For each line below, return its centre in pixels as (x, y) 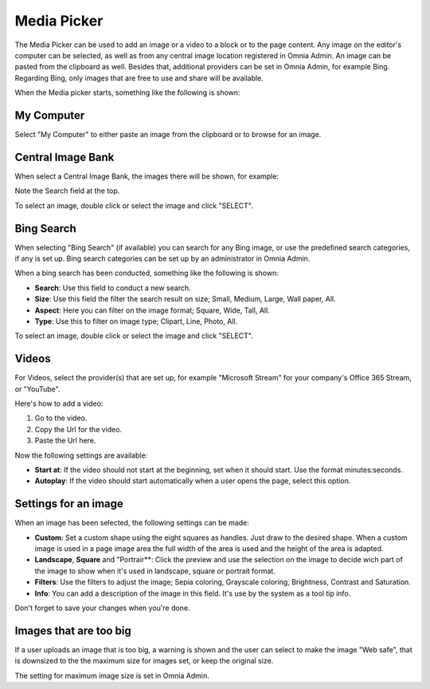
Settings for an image (69, 504)
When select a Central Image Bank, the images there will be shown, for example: (147, 176)
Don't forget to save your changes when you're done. (102, 608)
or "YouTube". (37, 389)
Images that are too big (73, 630)
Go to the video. (61, 418)
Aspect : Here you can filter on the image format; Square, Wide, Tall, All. (152, 310)
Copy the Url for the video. (78, 429)
